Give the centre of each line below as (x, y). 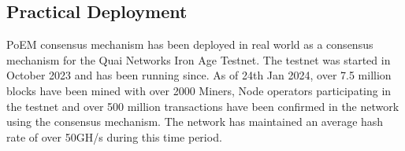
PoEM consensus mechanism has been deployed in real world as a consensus (190, 44)
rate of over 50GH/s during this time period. (114, 136)
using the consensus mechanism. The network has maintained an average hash (195, 122)
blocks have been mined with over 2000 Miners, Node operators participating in (199, 90)
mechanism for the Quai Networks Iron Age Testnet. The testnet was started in (199, 59)
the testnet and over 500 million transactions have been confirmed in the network (203, 106)
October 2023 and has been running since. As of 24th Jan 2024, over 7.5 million (199, 75)
